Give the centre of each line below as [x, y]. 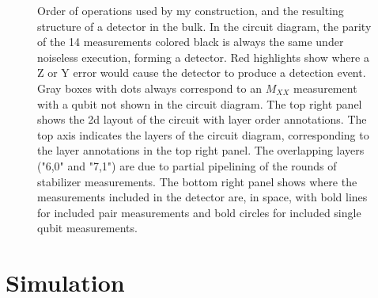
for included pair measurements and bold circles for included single [199, 212]
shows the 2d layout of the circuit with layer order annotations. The [202, 119]
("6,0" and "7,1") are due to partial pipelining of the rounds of [187, 165]
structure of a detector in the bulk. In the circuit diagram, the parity [204, 26]
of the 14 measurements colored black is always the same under [191, 42]
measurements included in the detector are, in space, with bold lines [202, 197]
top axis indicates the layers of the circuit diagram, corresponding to [203, 134]
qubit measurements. [87, 228]
